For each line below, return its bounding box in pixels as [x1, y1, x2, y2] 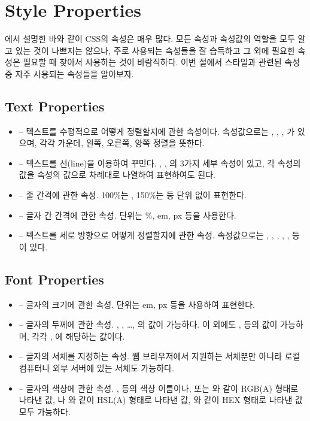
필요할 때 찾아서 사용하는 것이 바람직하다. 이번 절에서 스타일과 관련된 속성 [23, 56, 300, 68]
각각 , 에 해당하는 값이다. [32, 329, 125, 342]
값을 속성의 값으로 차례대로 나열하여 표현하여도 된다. [19, 168, 215, 181]
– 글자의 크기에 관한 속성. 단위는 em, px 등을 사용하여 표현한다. [19, 298, 255, 310]
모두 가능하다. [19, 405, 71, 417]
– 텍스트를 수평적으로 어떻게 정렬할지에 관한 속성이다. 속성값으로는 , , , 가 [19, 125, 295, 137]
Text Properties [5, 96, 105, 115]
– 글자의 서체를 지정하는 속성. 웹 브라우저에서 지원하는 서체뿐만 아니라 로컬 [19, 350, 300, 362]
